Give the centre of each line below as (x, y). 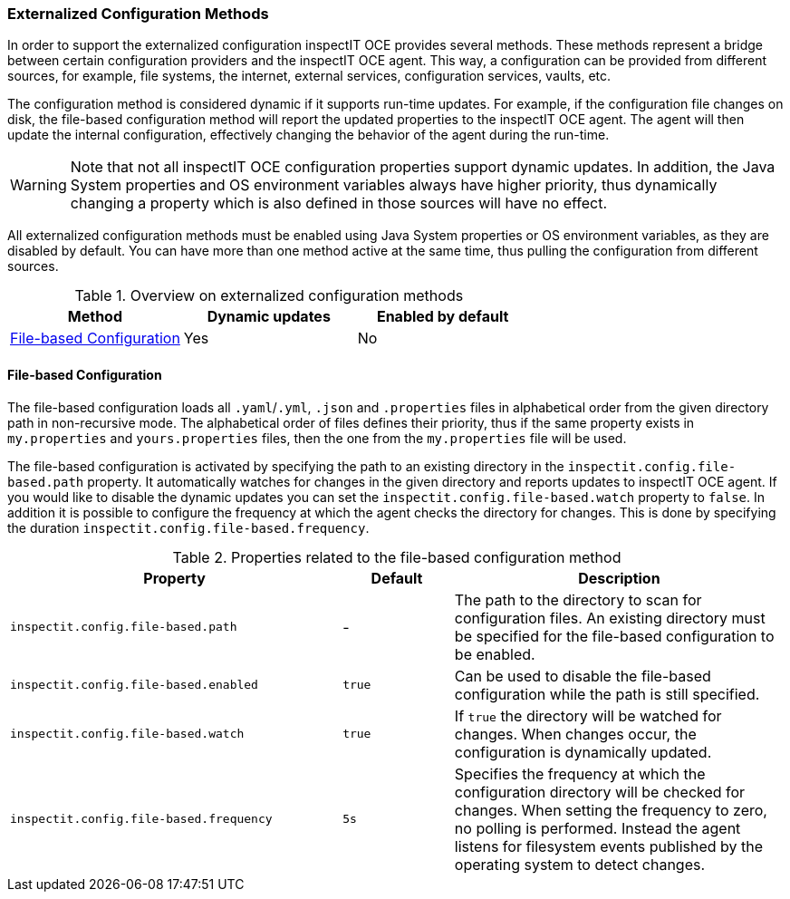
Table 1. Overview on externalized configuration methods (269, 296)
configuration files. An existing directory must (610, 618)
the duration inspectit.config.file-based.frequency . (188, 527)
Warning (39, 185)
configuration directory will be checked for (600, 792)
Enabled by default (443, 317)
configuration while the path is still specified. (607, 694)
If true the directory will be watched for (588, 715)
